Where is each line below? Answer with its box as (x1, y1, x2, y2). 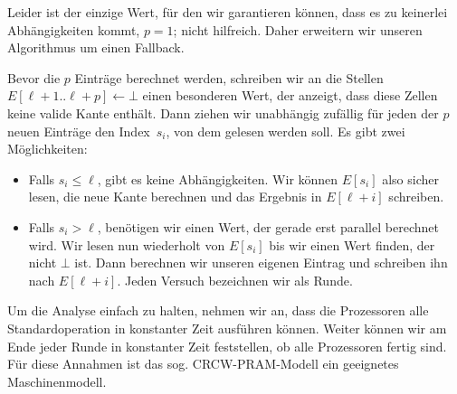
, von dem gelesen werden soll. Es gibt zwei (166, 121, 405, 140)
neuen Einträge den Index (7, 121, 150, 140)
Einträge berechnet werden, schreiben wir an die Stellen (74, 68, 384, 87)
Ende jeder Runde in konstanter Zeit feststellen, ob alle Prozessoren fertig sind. (7, 336, 447, 355)
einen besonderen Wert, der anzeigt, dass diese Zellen (142, 86, 438, 105)
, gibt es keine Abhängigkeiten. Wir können (97, 169, 338, 188)
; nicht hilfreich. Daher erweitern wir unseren (173, 20, 423, 39)
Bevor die (7, 68, 61, 87)
